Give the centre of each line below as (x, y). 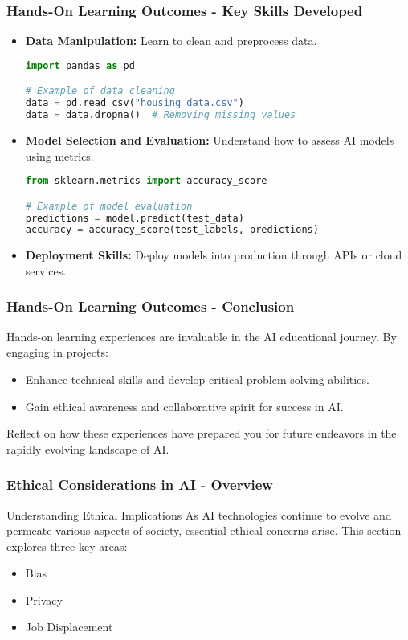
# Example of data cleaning (100, 91)
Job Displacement (69, 627)
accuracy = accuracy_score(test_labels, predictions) (172, 230)
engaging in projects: (57, 352)
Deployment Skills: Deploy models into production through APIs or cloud (214, 255)
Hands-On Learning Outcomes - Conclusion (151, 306)
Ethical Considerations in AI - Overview (140, 485)
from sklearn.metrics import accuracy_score (146, 181)
